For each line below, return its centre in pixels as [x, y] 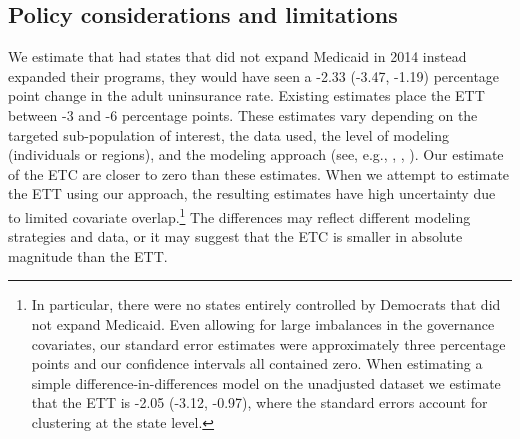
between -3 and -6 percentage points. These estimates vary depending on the [243, 114]
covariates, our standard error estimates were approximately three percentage [268, 343]
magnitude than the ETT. [88, 255]
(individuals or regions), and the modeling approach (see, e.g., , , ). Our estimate [256, 154]
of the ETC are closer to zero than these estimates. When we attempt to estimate [259, 173]
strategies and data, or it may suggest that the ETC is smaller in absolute [235, 236]
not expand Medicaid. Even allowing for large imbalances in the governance [263, 323]
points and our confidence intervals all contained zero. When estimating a [257, 363]
